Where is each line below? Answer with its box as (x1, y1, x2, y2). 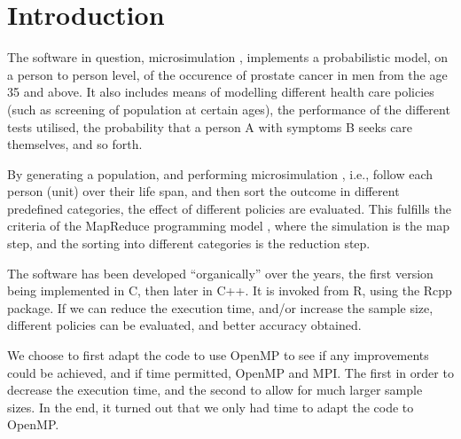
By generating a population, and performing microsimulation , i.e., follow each (7, 164, 433, 183)
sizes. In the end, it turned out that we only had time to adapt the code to (7, 397, 414, 416)
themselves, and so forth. (7, 135, 143, 153)
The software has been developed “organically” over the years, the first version (7, 263, 434, 282)
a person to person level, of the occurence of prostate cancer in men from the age (7, 65, 448, 83)
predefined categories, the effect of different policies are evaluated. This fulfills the (7, 199, 451, 217)
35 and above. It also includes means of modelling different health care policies (7, 82, 434, 101)
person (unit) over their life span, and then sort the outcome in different (7, 182, 400, 200)
